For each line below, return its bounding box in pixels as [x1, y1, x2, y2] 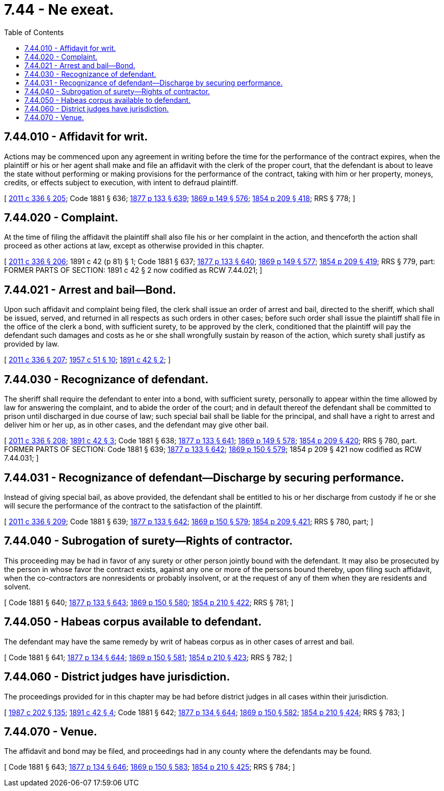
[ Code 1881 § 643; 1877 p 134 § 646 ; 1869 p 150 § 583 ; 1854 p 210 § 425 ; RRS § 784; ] [4, 762, 295, 772]
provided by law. [4, 340, 60, 349]
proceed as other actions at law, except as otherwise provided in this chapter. [4, 241, 264, 250]
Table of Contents [4, 27, 64, 37]
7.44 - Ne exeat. [4, 1, 114, 18]
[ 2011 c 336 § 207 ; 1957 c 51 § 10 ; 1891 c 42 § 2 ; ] [4, 355, 171, 364]
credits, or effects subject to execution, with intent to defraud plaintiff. [4, 178, 238, 187]
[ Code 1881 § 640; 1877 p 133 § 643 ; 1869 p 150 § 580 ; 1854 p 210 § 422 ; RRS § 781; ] [4, 598, 294, 607]
